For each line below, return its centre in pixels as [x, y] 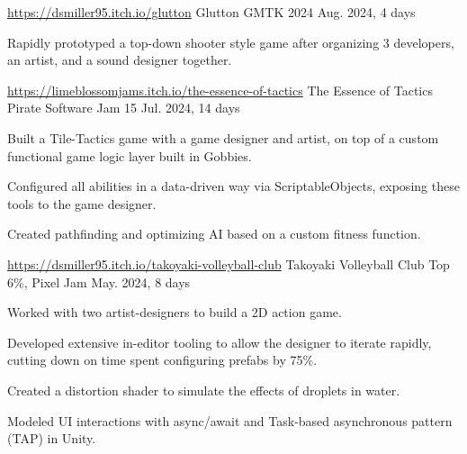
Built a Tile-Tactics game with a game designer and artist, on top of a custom [223, 137]
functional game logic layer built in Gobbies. [130, 155]
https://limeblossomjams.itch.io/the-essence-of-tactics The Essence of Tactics [220, 90]
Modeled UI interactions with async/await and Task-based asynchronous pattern [230, 420]
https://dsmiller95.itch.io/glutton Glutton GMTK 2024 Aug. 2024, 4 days [211, 12]
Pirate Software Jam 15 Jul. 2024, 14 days [124, 108]
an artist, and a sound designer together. [120, 60]
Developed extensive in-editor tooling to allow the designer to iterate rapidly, [220, 342]
